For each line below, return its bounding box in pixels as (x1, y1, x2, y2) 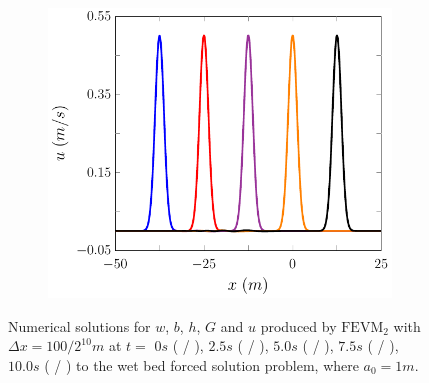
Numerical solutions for (8, 315, 151, 336)
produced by (260, 315, 337, 336)
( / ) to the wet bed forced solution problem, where (44, 354, 359, 375)
